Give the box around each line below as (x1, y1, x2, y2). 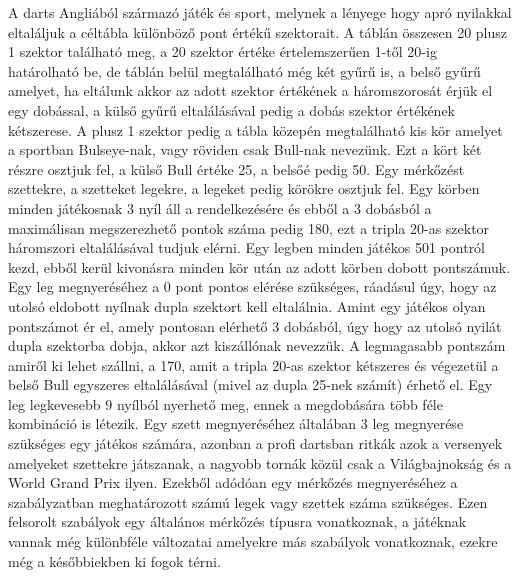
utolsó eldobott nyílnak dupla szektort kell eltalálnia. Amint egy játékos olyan (8, 295, 486, 316)
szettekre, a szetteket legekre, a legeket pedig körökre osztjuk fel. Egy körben (8, 178, 480, 199)
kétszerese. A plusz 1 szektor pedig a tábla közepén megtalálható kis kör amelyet (8, 119, 503, 140)
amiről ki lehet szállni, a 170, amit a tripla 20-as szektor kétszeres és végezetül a (8, 354, 499, 375)
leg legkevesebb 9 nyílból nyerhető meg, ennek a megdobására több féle (8, 393, 443, 414)
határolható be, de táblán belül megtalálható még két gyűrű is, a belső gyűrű (8, 60, 481, 81)
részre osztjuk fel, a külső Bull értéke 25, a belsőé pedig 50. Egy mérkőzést (8, 158, 465, 179)
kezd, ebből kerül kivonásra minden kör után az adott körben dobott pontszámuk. (8, 256, 511, 277)
